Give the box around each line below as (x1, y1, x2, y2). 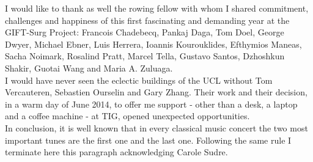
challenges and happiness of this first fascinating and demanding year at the (5, 13, 290, 26)
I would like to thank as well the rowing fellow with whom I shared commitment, (5, 2, 309, 14)
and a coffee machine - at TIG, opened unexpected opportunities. (5, 109, 250, 122)
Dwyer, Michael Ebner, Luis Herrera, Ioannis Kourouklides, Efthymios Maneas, (5, 37, 302, 50)
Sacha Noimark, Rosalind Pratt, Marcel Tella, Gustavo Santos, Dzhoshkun (5, 50, 285, 62)
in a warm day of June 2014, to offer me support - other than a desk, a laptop (5, 97, 298, 110)
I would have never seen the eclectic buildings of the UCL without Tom (5, 73, 273, 86)
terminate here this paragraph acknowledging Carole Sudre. (5, 145, 228, 158)
